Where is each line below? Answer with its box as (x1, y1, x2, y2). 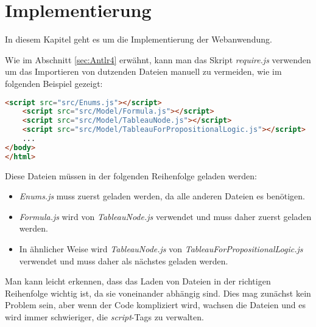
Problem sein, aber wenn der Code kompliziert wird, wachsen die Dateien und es (5, 298, 306, 311)
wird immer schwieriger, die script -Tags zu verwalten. (5, 310, 204, 323)
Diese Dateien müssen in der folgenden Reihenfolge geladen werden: (5, 169, 257, 182)
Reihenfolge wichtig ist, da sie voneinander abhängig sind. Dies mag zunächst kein (5, 286, 311, 299)
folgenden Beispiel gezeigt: (5, 77, 103, 89)
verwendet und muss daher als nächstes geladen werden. (19, 254, 228, 267)
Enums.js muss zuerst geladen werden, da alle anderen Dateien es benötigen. (19, 190, 305, 202)
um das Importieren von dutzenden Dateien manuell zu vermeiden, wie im (5, 65, 282, 78)
